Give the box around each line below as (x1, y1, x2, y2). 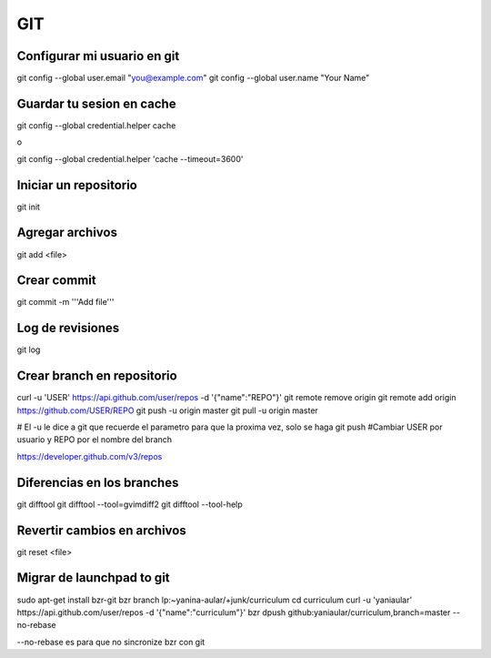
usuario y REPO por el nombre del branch (16, 434, 173, 445)
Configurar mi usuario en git (16, 48, 180, 64)
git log (16, 344, 41, 355)
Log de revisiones (16, 320, 120, 336)
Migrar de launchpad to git (16, 570, 170, 586)
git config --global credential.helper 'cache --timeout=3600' (16, 153, 244, 164)
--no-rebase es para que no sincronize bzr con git (16, 636, 205, 647)
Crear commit (16, 273, 96, 289)
